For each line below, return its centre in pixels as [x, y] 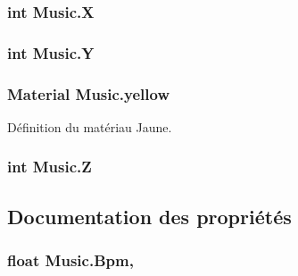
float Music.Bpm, [70, 260]
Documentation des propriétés [149, 216]
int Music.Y [51, 52]
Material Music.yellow [89, 93]
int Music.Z [50, 167]
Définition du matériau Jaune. [90, 126]
